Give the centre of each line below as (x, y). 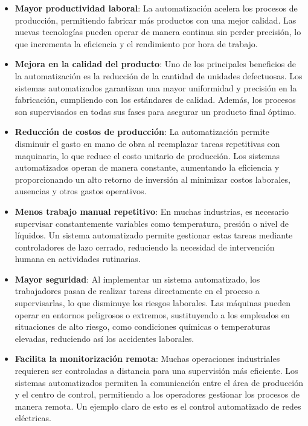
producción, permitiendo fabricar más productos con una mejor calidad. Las (156, 20)
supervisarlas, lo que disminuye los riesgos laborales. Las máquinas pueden (152, 303)
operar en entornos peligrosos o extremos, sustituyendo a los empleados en (152, 314)
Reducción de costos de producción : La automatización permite (142, 132)
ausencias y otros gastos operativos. (81, 191)
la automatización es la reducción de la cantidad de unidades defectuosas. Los (159, 75)
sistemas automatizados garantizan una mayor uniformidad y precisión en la (156, 87)
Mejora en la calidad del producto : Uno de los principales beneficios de (155, 64)
